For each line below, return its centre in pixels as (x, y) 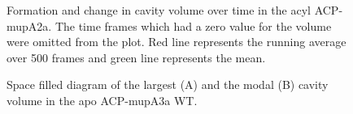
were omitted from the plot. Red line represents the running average (176, 42)
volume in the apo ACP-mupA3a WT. (102, 100)
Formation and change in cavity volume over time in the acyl (159, 10)
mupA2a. (29, 25)
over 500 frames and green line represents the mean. (136, 57)
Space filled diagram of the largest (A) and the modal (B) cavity (168, 84)
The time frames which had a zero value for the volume (193, 25)
